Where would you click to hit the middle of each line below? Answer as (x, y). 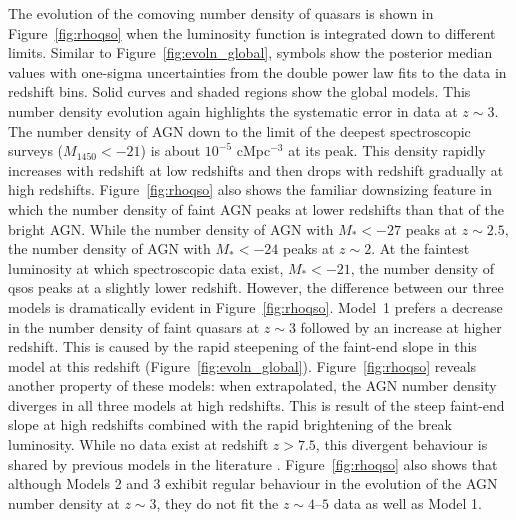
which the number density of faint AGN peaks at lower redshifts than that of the (256, 208)
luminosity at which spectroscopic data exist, (146, 267)
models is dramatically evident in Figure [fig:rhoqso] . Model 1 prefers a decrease (255, 306)
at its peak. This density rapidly (387, 150)
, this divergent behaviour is (401, 444)
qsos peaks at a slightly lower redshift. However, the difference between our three (256, 287)
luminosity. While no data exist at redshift (138, 444)
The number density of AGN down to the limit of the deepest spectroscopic (239, 130)
